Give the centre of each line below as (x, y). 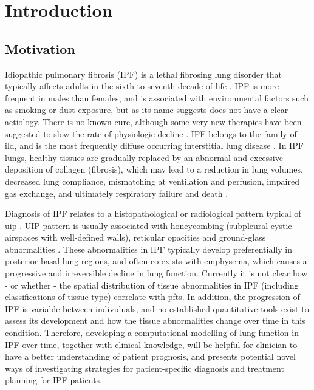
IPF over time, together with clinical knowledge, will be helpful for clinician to (151, 344)
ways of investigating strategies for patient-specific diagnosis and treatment (145, 368)
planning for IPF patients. (53, 380)
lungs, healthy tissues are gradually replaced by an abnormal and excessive (144, 157)
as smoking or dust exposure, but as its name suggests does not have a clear (147, 110)
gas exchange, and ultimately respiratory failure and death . (117, 193)
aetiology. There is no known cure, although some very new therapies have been (153, 121)
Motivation (40, 48)
